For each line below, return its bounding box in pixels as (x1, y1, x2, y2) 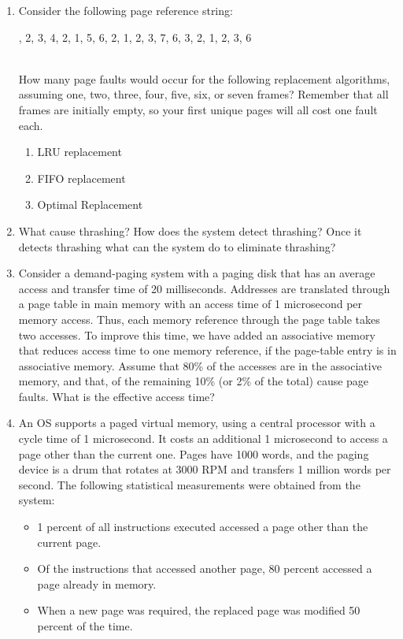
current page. (37, 533, 102, 550)
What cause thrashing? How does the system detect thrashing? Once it (18, 222, 362, 239)
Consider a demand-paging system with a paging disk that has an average (18, 265, 375, 281)
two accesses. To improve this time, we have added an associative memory (18, 326, 375, 343)
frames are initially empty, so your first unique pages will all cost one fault (18, 101, 378, 117)
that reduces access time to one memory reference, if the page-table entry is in (18, 342, 397, 359)
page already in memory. (37, 575, 157, 592)
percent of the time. (37, 618, 133, 633)
